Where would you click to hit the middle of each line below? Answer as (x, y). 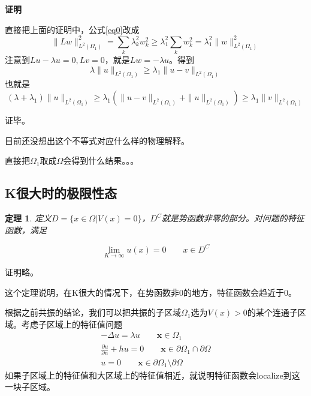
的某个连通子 (272, 312)
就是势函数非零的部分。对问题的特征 (233, 218)
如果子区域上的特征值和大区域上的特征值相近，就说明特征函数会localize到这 (153, 375)
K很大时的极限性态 (61, 193)
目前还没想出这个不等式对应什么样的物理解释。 (97, 140)
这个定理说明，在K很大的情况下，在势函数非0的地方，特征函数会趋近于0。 (151, 292)
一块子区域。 (30, 387)
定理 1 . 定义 (28, 218)
